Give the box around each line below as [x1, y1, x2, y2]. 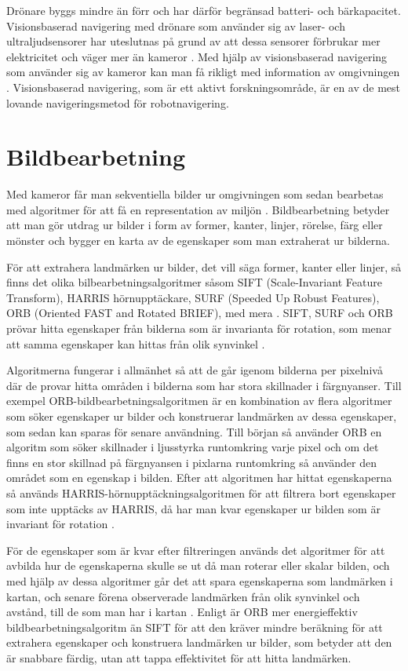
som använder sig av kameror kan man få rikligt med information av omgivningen [6, 64, 400, 80]
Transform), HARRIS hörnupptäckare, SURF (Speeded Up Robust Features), [6, 289, 380, 305]
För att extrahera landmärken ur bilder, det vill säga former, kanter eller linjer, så [6, 258, 402, 275]
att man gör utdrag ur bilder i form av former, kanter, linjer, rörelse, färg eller [6, 217, 383, 233]
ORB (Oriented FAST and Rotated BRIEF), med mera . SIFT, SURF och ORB [6, 305, 393, 321]
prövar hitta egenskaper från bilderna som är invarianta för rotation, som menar [6, 320, 392, 337]
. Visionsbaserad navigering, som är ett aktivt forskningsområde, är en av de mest [6, 78, 401, 95]
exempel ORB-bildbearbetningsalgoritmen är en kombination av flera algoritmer [6, 392, 392, 409]
